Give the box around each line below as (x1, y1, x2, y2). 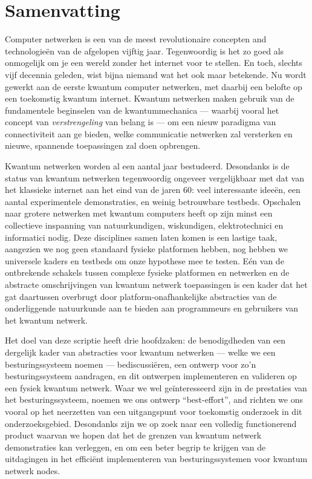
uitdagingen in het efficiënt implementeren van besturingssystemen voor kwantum (5, 452, 308, 465)
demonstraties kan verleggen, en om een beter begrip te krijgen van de (5, 440, 266, 453)
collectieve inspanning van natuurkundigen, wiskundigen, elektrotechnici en (5, 219, 284, 232)
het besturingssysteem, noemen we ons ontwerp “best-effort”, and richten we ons (5, 393, 303, 406)
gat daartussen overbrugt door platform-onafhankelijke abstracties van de (5, 290, 277, 302)
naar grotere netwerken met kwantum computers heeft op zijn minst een (5, 207, 273, 220)
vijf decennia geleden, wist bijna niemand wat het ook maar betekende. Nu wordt (5, 68, 307, 80)
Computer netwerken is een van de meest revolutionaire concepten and (5, 33, 267, 45)
